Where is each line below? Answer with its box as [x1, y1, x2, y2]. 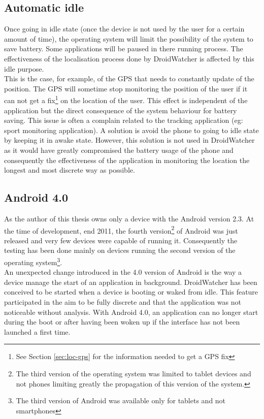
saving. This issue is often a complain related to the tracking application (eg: [4, 115, 243, 125]
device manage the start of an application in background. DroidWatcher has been [4, 276, 257, 287]
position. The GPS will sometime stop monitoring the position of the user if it [4, 83, 248, 93]
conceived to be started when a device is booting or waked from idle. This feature [4, 286, 258, 297]
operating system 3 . [4, 255, 62, 267]
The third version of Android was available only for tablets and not [16, 395, 226, 406]
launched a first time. [4, 326, 71, 337]
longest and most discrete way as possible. [4, 165, 135, 175]
